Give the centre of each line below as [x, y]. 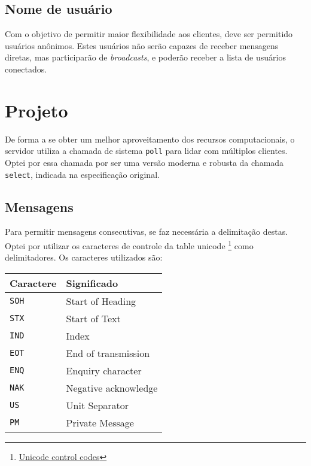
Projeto [36, 110]
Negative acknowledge [112, 388]
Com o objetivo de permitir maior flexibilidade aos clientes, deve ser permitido [149, 34]
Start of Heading [101, 301]
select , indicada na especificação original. [82, 174]
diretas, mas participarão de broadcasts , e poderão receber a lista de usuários [145, 57]
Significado [92, 283]
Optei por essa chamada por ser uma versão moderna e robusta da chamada [144, 162]
